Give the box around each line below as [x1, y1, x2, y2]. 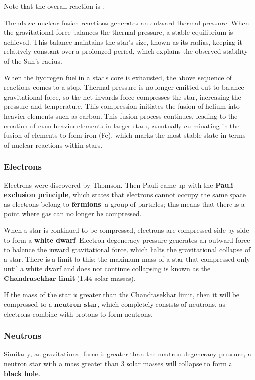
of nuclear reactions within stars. [4, 139, 102, 150]
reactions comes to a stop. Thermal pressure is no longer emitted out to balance [4, 82, 244, 92]
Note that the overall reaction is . [4, 1, 104, 11]
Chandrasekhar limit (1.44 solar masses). [4, 273, 136, 283]
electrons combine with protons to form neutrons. [4, 308, 153, 319]
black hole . [4, 368, 41, 378]
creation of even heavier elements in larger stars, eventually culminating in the [4, 120, 240, 130]
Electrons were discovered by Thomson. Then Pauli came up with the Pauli [4, 179, 233, 190]
